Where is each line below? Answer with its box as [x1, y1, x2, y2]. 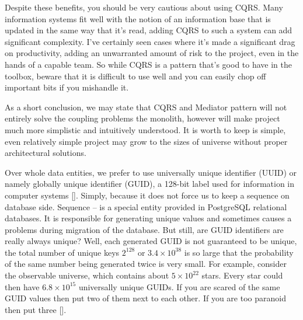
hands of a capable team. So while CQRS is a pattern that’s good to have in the [5, 58, 292, 70]
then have [5, 280, 40, 293]
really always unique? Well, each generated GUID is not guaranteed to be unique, [5, 235, 297, 247]
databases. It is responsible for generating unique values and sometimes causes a [5, 212, 292, 224]
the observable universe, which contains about [5, 269, 169, 281]
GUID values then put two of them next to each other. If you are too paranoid [5, 292, 286, 304]
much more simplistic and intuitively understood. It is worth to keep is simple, [5, 123, 286, 135]
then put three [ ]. [5, 303, 67, 315]
